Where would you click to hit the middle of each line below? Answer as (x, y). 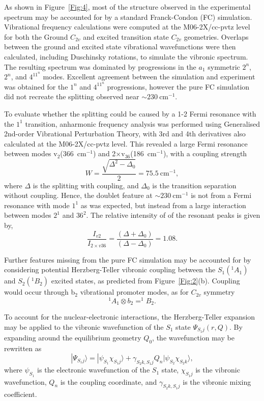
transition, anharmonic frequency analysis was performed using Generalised (143, 123)
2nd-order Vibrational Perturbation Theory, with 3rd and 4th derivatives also (125, 134)
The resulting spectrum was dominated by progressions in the (100, 66)
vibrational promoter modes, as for (134, 292)
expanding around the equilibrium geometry (73, 337)
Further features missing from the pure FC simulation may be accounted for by (128, 259)
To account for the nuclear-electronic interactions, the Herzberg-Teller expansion (130, 317)
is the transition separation (194, 185)
